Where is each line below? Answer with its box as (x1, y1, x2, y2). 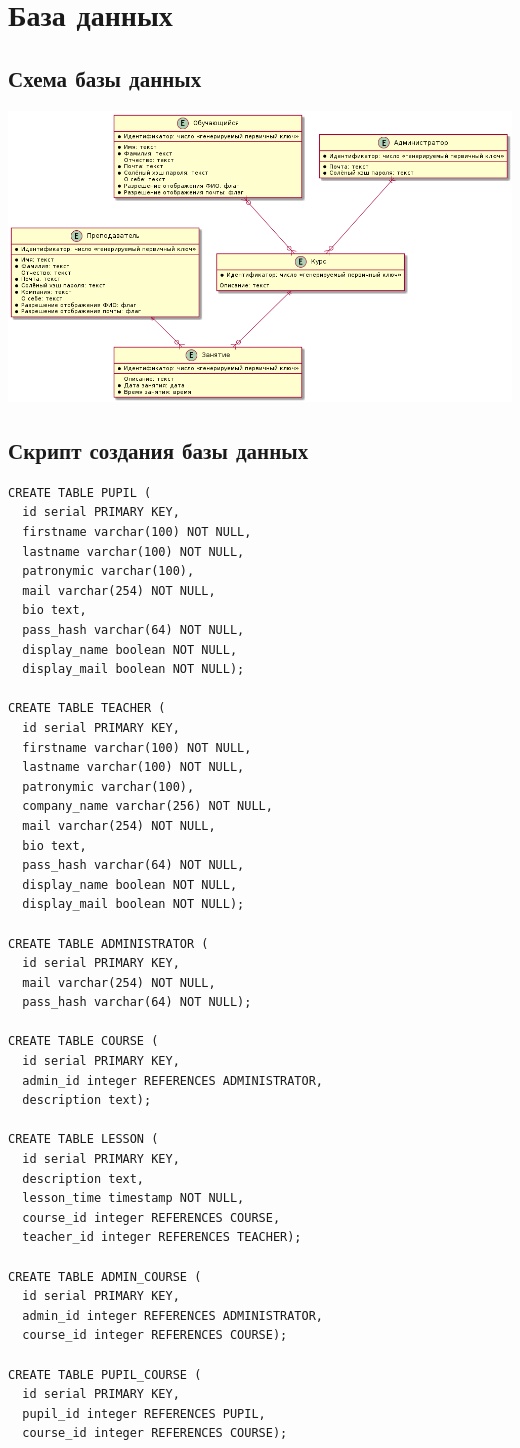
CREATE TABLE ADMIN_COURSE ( (8, 1269, 202, 1284)
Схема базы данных (8, 62, 202, 93)
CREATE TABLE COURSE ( (8, 1034, 159, 1049)
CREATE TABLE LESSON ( (8, 1132, 159, 1147)
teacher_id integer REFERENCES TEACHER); (22, 1230, 302, 1245)
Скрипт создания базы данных (8, 435, 309, 466)
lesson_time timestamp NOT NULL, (22, 1191, 245, 1206)
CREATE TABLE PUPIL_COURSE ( (8, 1367, 202, 1382)
